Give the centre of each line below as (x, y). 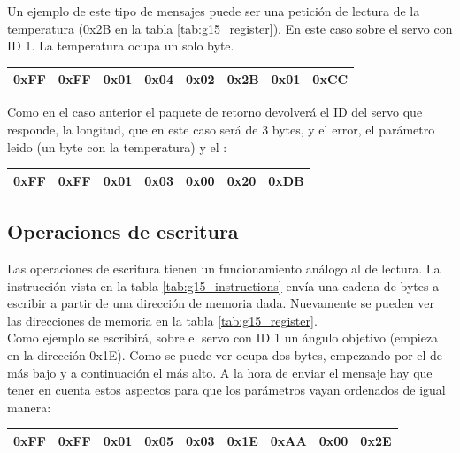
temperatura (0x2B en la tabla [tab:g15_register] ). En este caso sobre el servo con (230, 28)
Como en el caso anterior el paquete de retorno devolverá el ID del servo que (215, 112)
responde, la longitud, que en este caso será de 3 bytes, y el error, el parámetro (221, 129)
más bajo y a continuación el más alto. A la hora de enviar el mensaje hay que (220, 372)
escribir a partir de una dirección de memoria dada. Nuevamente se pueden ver (221, 303)
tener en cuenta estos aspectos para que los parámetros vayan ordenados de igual (226, 390)
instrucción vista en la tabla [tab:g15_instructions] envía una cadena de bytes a (223, 285)
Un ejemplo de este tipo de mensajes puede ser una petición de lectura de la (214, 11)
